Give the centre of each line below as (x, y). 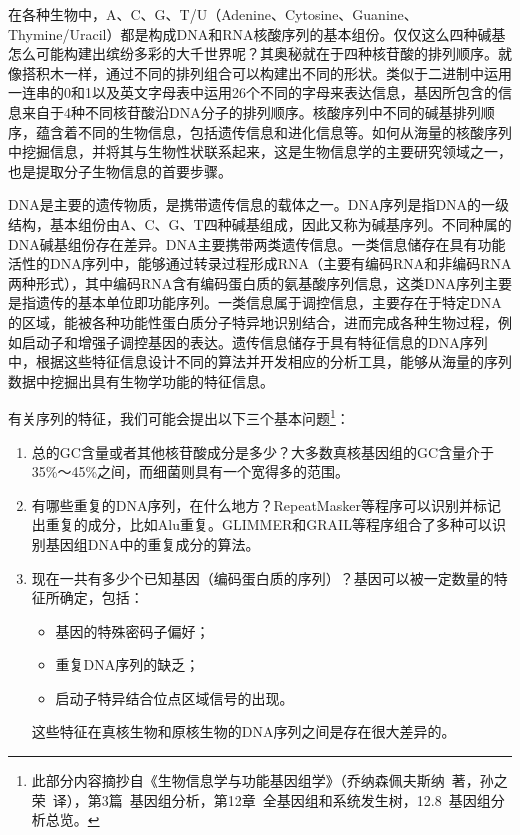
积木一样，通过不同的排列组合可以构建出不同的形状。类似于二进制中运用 (273, 72)
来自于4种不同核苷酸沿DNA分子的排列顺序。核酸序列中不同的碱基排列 (251, 111)
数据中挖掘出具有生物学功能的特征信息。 (141, 380)
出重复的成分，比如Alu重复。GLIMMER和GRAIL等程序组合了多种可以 (261, 524)
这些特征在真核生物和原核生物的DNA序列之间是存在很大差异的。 (243, 731)
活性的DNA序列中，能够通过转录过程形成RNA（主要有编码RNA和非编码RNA (260, 263)
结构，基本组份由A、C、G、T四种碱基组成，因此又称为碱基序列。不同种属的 (260, 223)
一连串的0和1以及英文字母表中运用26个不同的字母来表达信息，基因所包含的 (253, 92)
